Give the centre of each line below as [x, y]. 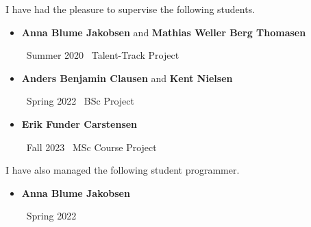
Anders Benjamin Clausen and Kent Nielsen [127, 78]
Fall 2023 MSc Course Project [91, 147]
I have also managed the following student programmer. [123, 170]
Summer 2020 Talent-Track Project [103, 55]
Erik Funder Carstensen [79, 123]
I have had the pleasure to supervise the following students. [130, 9]
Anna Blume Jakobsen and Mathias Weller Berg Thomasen [164, 32]
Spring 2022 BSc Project [80, 101]
